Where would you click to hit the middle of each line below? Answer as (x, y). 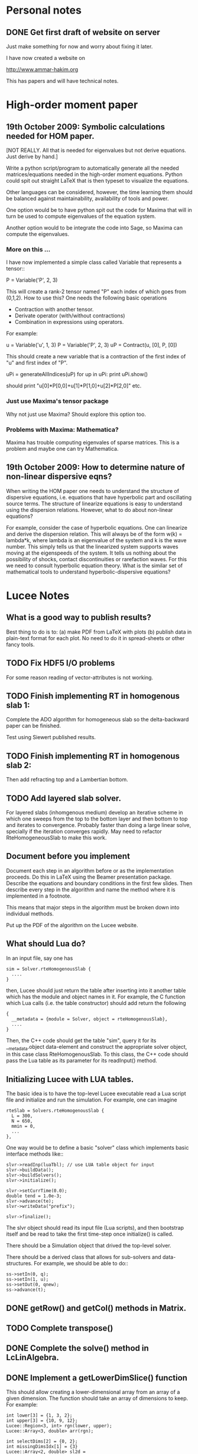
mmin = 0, (23, 1127)
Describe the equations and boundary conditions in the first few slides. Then (99, 883)
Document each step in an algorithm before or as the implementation (90, 870)
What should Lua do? (46, 944)
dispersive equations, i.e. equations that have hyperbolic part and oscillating (99, 497)
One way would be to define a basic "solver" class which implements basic (98, 1148)
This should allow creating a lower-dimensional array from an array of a (93, 1392)
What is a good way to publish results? (79, 618)
